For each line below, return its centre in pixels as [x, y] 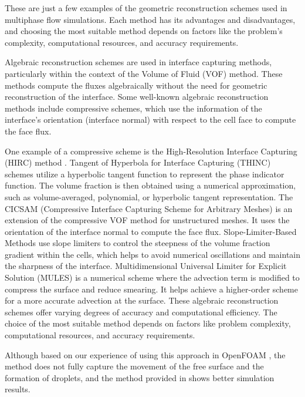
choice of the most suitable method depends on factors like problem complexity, [148, 323]
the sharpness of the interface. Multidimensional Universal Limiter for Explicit [146, 266]
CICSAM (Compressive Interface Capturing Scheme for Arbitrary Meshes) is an [149, 208]
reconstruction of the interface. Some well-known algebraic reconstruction [137, 97]
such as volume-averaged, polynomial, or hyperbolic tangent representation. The [149, 196]
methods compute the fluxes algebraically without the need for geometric [136, 85]
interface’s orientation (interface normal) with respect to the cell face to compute [150, 120]
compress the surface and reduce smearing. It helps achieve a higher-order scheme [151, 289]
